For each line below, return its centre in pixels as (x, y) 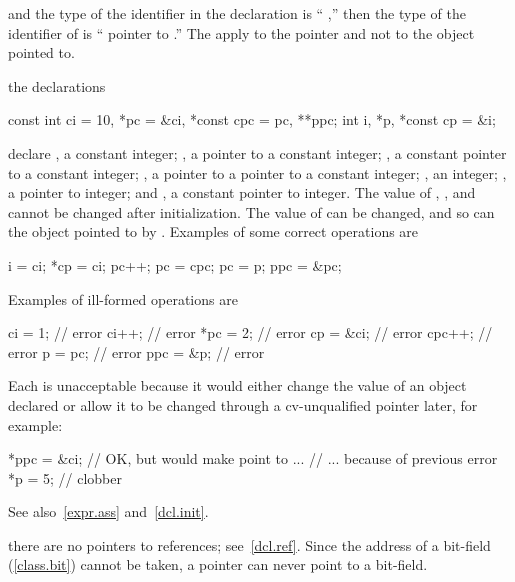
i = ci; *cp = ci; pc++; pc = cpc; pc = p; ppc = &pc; (175, 264)
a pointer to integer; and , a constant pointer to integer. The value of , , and (242, 192)
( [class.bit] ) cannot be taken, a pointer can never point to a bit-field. (218, 564)
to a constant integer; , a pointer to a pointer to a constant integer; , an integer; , (257, 172)
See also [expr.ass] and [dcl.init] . (108, 511)
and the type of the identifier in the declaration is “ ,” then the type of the (237, 13)
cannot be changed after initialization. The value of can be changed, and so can (251, 211)
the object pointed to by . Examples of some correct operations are (213, 231)
